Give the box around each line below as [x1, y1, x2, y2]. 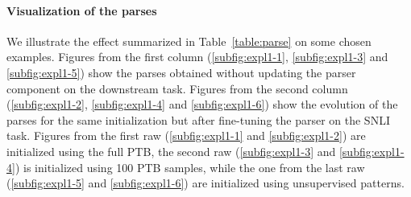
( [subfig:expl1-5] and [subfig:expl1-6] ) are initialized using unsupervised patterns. [6, 174, 405, 191]
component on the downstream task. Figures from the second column [6, 80, 348, 96]
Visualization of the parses [6, 2, 157, 18]
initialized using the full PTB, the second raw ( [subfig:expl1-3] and [6, 142, 336, 159]
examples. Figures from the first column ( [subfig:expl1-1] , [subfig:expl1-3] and [6, 48, 388, 65]
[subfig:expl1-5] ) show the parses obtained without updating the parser [6, 64, 356, 80]
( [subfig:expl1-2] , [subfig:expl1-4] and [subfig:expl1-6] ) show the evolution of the [6, 96, 398, 113]
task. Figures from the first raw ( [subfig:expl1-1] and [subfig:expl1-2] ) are [6, 127, 366, 144]
